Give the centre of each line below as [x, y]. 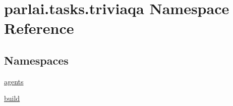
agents [14, 81]
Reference [39, 28]
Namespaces [36, 60]
